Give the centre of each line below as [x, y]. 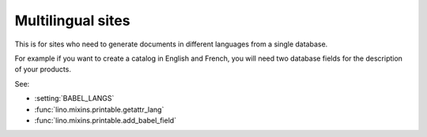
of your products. [43, 69]
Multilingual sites [72, 20]
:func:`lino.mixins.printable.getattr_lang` [99, 109]
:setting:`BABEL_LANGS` [74, 98]
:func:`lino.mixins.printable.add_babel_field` [106, 120]
